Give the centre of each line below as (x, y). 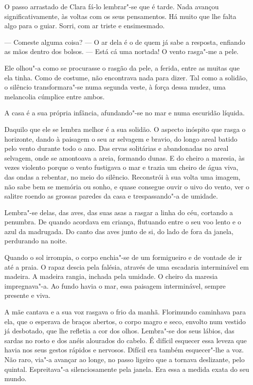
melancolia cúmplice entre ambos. (54, 96)
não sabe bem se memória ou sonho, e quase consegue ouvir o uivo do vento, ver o (127, 186)
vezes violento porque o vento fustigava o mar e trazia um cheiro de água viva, (121, 167)
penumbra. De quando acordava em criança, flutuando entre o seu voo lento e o (123, 222)
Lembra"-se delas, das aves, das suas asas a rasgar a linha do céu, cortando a (119, 212)
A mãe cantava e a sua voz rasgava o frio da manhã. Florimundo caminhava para (125, 312)
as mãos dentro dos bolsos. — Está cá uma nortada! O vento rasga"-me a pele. (122, 51)
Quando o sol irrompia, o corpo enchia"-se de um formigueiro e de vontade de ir (123, 257)
